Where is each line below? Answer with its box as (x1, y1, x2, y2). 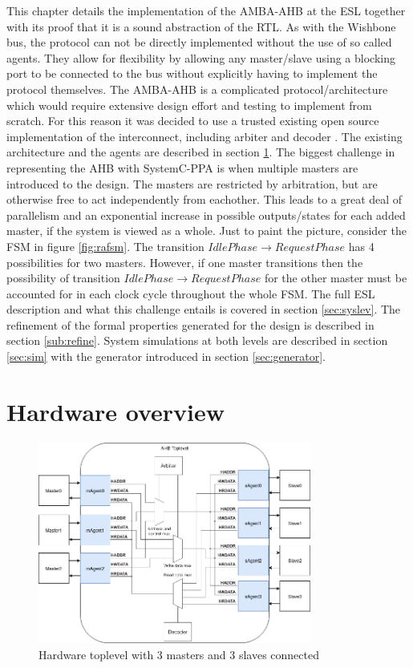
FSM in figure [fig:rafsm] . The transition (6, 237, 204, 254)
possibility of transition (6, 269, 120, 286)
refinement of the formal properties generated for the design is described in (6, 316, 375, 333)
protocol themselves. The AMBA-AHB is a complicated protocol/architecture (6, 80, 388, 97)
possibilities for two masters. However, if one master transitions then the (6, 253, 363, 270)
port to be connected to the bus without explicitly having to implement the (6, 65, 378, 82)
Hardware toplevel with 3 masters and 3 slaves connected (38, 646, 319, 662)
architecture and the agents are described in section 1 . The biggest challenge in (6, 144, 395, 160)
